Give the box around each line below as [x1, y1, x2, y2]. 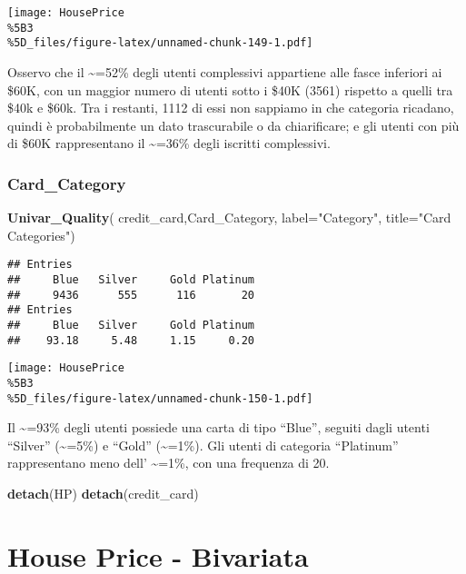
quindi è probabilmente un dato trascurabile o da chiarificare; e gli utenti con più [7, 115, 460, 134]
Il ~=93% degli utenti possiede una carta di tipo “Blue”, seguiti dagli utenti [7, 418, 430, 437]
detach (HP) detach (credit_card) [7, 484, 199, 503]
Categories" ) [7, 225, 75, 244]
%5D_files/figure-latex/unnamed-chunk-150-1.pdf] [7, 391, 313, 405]
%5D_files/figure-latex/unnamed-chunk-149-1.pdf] [7, 36, 313, 50]
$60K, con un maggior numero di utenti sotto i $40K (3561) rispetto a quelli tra [7, 80, 453, 99]
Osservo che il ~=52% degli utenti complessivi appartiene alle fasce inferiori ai [7, 62, 442, 81]
